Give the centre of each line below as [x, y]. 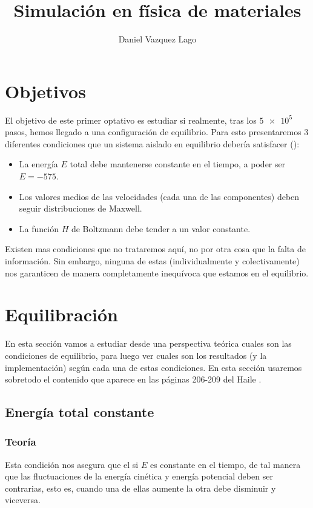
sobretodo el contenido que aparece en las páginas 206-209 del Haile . [133, 379]
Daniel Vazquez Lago [157, 39]
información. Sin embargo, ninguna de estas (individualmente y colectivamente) [152, 261]
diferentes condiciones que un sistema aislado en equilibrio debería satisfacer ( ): [152, 143]
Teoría [21, 442]
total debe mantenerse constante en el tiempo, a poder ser [178, 164]
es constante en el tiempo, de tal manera [225, 464]
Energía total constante [80, 412]
